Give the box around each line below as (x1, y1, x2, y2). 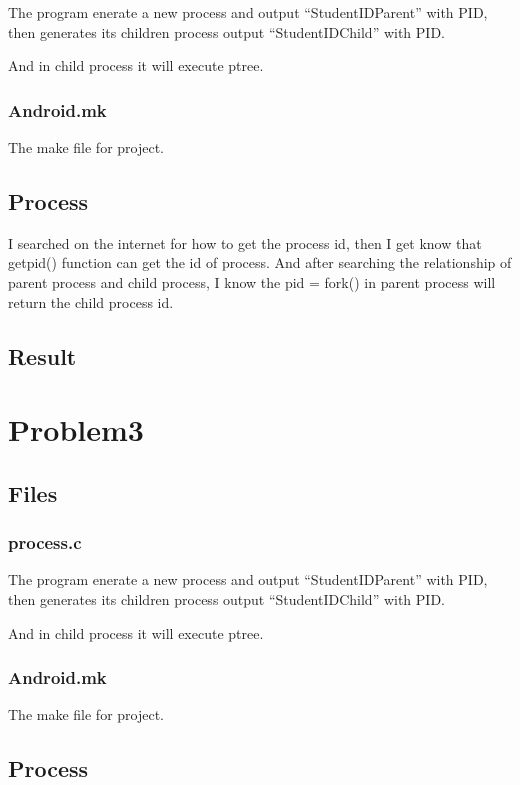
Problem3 (8, 409, 144, 450)
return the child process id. (8, 291, 174, 312)
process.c (8, 530, 82, 555)
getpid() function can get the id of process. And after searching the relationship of (8, 252, 512, 273)
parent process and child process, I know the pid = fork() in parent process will (8, 271, 496, 292)
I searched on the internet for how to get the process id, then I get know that (8, 232, 482, 253)
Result (8, 340, 77, 371)
